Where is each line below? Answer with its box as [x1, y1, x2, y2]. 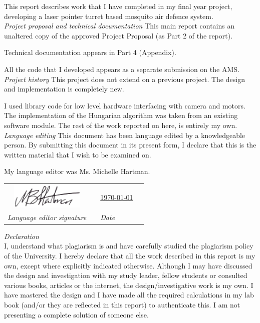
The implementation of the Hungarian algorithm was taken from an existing [4, 110, 238, 120]
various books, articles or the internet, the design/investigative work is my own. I [4, 279, 253, 290]
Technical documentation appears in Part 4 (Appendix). [4, 47, 176, 57]
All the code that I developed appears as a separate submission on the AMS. [4, 63, 239, 74]
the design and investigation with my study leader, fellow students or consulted [4, 270, 247, 280]
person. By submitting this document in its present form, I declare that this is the [4, 139, 256, 150]
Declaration [4, 230, 39, 241]
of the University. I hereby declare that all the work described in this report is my [4, 250, 255, 260]
